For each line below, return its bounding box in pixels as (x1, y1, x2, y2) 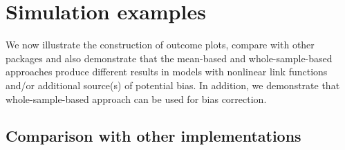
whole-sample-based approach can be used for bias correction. (6, 91, 267, 106)
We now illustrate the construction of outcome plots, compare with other (6, 37, 315, 52)
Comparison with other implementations (6, 125, 301, 147)
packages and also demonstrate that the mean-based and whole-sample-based (6, 50, 333, 65)
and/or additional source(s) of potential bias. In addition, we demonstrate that (6, 77, 340, 92)
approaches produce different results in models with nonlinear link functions (6, 64, 328, 79)
